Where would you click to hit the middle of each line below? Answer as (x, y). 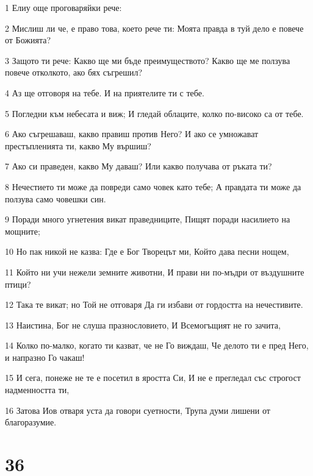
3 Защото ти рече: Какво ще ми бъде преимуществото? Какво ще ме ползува (148, 60)
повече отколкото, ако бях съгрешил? (74, 72)
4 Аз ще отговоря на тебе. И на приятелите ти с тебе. (105, 92)
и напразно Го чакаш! (45, 357)
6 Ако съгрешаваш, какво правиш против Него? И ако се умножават (132, 134)
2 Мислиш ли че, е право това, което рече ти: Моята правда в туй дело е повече (154, 28)
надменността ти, (37, 390)
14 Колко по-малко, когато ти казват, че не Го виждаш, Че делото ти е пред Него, (157, 345)
